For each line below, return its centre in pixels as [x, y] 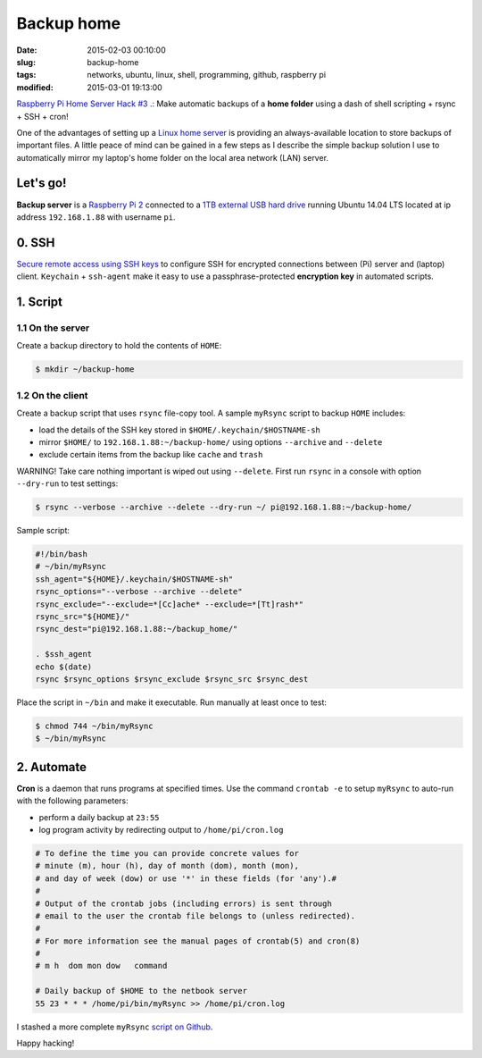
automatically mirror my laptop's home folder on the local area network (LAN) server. [173, 157]
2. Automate [52, 767]
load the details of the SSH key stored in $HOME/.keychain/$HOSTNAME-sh [179, 430]
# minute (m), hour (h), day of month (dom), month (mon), [167, 866]
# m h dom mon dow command [101, 966]
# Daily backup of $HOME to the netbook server [141, 991]
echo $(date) [64, 667]
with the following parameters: [72, 801]
